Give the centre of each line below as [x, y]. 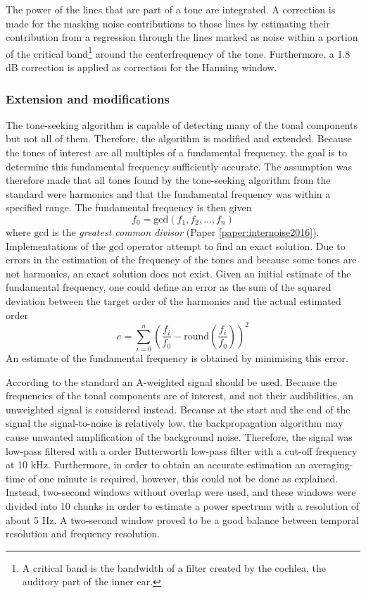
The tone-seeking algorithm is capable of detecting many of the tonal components [182, 124]
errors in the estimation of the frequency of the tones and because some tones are [181, 260]
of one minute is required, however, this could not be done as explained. [183, 478]
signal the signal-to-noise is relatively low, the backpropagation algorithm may [175, 423]
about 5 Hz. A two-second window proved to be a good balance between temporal [182, 519]
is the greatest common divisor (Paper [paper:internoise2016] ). [186, 232]
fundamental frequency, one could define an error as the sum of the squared [169, 287]
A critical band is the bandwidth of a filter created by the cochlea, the [174, 567]
